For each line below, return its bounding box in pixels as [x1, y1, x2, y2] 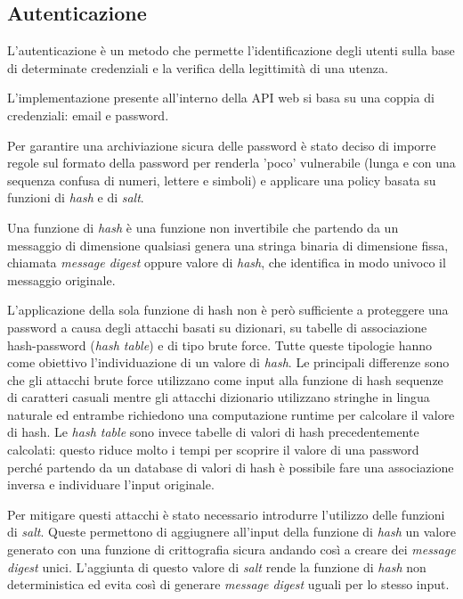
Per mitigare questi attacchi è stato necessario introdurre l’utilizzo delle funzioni [7, 505, 445, 523]
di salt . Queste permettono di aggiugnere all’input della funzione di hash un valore [7, 522, 456, 541]
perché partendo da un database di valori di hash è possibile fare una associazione [7, 457, 454, 476]
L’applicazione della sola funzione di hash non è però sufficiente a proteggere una [7, 300, 449, 319]
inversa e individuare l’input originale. [7, 475, 215, 494]
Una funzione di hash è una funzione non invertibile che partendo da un [7, 217, 399, 236]
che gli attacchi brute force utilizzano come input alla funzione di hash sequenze [7, 370, 443, 389]
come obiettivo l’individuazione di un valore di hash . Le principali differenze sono [7, 353, 450, 372]
